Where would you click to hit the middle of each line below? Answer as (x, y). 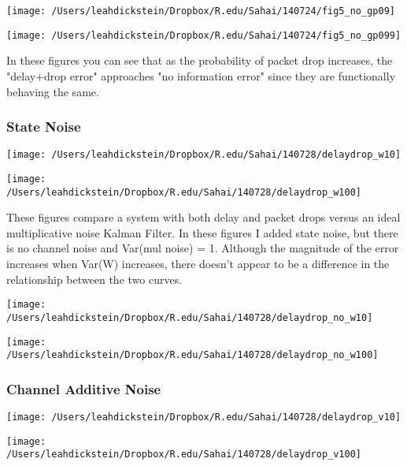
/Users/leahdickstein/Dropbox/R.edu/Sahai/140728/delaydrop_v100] (184, 455)
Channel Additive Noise (84, 388)
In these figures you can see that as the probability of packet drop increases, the (200, 60)
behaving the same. (53, 91)
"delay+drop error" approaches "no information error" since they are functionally (201, 75)
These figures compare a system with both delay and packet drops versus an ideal (203, 217)
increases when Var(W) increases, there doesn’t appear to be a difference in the (198, 264)
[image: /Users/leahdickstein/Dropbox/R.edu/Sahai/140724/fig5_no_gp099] (204, 35)
